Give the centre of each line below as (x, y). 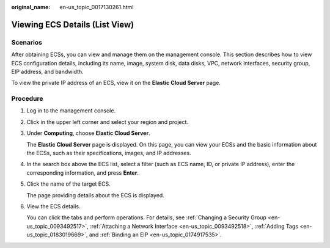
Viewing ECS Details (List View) (73, 24)
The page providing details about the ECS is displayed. (95, 195)
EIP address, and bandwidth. (47, 71)
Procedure (27, 99)
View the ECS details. (53, 206)
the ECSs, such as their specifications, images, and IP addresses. (109, 153)
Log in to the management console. (71, 111)
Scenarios (27, 42)
